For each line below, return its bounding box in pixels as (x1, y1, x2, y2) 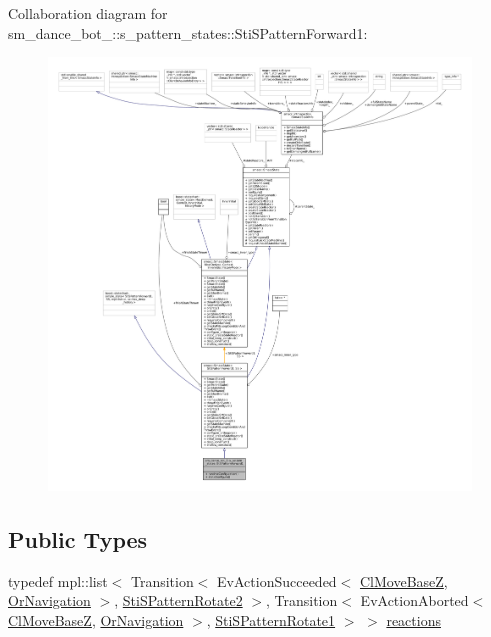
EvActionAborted (360, 590, 469, 611)
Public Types (8, 523, 148, 554)
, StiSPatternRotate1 (206, 609, 336, 630)
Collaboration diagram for (8, 3, 168, 23)
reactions (386, 609, 441, 630)
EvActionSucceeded (217, 570, 337, 591)
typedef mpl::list (8, 570, 108, 591)
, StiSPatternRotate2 (114, 590, 243, 611)
